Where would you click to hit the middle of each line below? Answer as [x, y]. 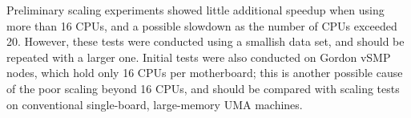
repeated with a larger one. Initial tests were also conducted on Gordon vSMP [199, 57]
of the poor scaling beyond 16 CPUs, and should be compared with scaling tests [203, 88]
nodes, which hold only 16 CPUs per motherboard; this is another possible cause [205, 73]
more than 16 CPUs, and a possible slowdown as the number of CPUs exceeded [202, 25]
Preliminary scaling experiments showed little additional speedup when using [195, 10]
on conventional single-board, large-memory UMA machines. [155, 104]
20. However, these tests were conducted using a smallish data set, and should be [205, 41]
